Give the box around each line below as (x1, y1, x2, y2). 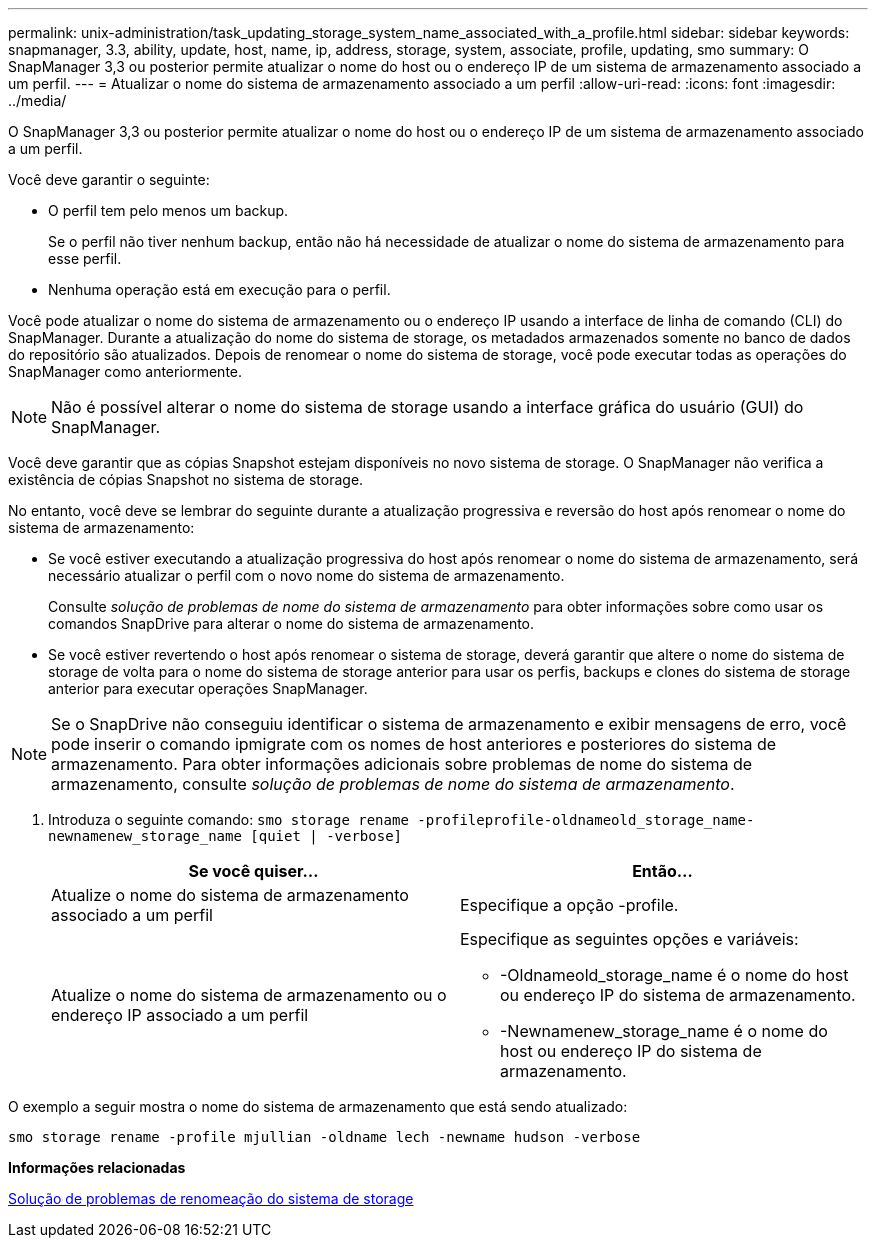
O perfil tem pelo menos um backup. (48, 202, 289, 219)
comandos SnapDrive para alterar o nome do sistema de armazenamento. (48, 615, 535, 632)
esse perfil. (48, 250, 122, 267)
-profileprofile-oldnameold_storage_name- (417, 812, 755, 828)
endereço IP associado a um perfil (51, 1005, 309, 1025)
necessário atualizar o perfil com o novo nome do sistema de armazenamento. (48, 567, 565, 584)
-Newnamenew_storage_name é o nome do (500, 1021, 828, 1041)
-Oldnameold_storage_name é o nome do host (500, 965, 849, 985)
